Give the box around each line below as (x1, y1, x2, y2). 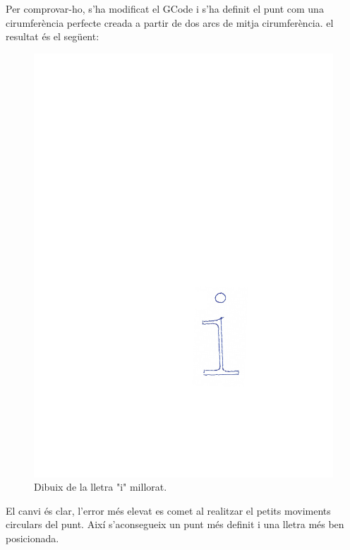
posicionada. (6, 531, 59, 546)
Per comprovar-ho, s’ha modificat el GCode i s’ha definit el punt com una (6, 1, 324, 16)
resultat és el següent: (6, 29, 99, 44)
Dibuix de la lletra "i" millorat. (34, 479, 167, 494)
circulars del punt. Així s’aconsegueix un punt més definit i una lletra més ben (6, 517, 344, 532)
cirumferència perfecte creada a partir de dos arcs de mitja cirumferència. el (6, 15, 334, 30)
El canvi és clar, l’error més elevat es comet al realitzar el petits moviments (6, 503, 331, 518)
